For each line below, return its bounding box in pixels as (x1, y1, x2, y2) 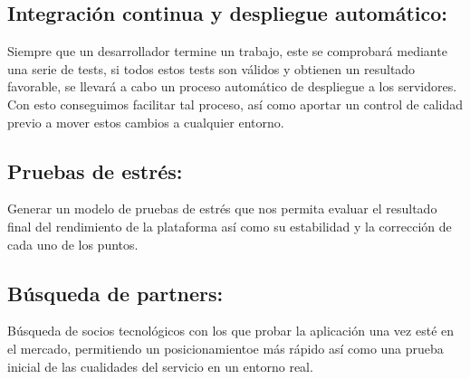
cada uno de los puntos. (7, 234, 139, 253)
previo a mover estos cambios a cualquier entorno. (7, 112, 284, 131)
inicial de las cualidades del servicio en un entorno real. (7, 356, 313, 375)
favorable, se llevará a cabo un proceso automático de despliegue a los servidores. (7, 77, 457, 96)
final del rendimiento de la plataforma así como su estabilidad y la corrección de (7, 216, 452, 235)
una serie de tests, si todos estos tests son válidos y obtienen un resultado (7, 59, 416, 78)
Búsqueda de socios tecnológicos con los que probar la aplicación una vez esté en (7, 321, 455, 340)
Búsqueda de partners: (7, 279, 224, 307)
